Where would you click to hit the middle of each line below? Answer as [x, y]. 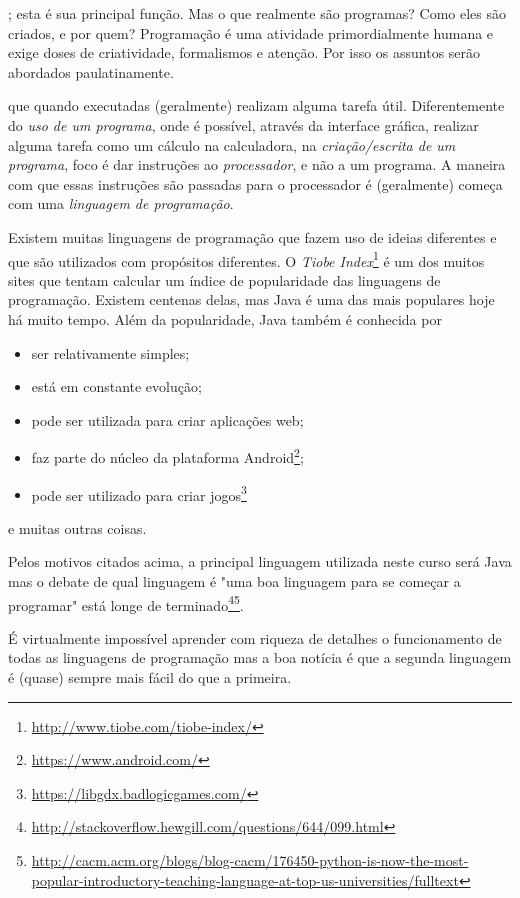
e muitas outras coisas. [77, 527]
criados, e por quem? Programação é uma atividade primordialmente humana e [251, 32]
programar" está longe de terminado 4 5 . [126, 603]
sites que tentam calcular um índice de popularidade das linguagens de [224, 279]
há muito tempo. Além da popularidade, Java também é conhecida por [225, 318]
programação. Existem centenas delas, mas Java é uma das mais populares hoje [251, 299]
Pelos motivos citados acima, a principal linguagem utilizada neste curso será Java [260, 561]
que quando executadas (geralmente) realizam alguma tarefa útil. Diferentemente [256, 105]
